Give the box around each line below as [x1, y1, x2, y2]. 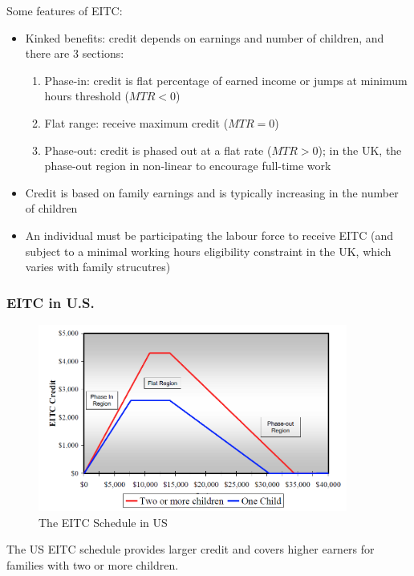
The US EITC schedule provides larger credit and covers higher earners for [6, 541, 375, 558]
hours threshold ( [44, 87, 129, 104]
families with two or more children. [6, 556, 179, 573]
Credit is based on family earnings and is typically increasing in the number [25, 184, 399, 201]
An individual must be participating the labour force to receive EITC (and [25, 226, 393, 243]
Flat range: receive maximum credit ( [44, 114, 229, 131]
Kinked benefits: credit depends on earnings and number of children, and [25, 29, 384, 46]
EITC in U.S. [6, 292, 95, 312]
